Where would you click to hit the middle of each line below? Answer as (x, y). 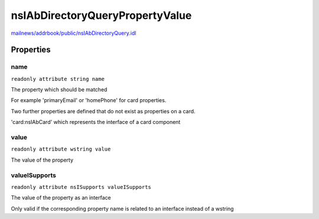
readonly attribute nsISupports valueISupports (81, 187)
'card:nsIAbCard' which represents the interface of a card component (96, 122)
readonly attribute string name (58, 79)
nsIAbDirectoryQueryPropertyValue (101, 15)
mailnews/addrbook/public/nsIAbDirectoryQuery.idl (74, 33)
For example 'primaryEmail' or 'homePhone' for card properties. (89, 100)
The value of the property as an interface (61, 198)
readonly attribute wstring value (61, 149)
